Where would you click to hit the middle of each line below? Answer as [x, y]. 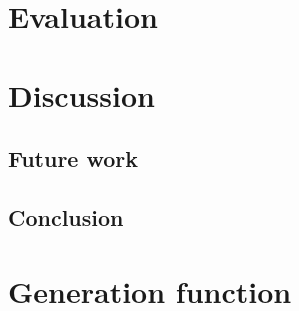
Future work [73, 158]
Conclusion [66, 216]
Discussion [81, 94]
